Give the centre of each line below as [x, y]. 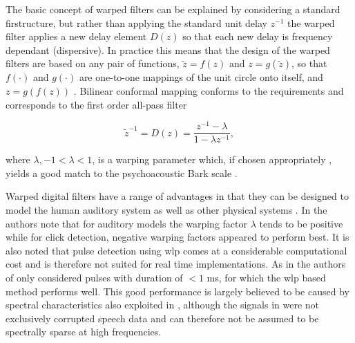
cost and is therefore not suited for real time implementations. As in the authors [176, 264]
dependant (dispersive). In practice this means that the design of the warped [168, 49]
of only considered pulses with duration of [94, 278]
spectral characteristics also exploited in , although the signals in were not [163, 305]
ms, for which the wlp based [266, 278]
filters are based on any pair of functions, [93, 63]
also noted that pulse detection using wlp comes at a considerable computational [176, 250]
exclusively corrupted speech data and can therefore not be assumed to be [162, 318]
